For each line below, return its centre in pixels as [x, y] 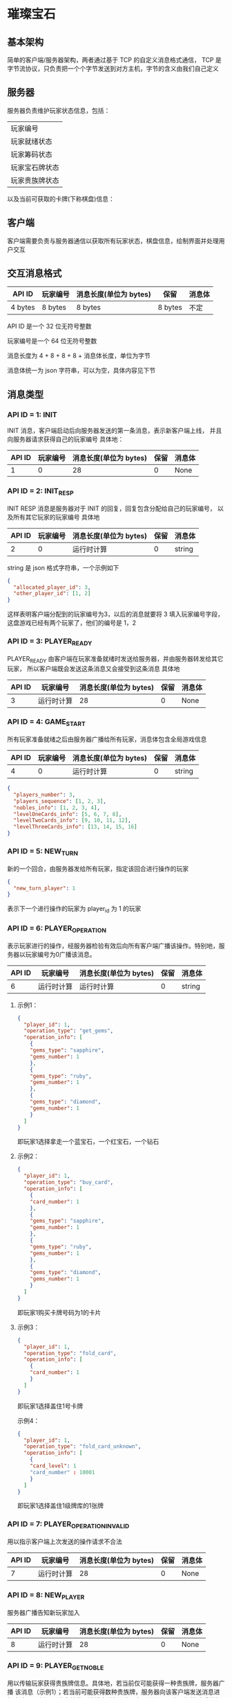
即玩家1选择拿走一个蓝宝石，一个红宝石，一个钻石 [88, 1142]
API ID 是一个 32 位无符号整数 [49, 326]
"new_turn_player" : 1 [45, 888]
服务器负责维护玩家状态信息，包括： [59, 110]
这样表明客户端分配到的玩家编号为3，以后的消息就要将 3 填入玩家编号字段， [116, 614]
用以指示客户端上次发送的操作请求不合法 [65, 1541]
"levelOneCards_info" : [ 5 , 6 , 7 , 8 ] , [68, 814]
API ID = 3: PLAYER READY [50, 642]
